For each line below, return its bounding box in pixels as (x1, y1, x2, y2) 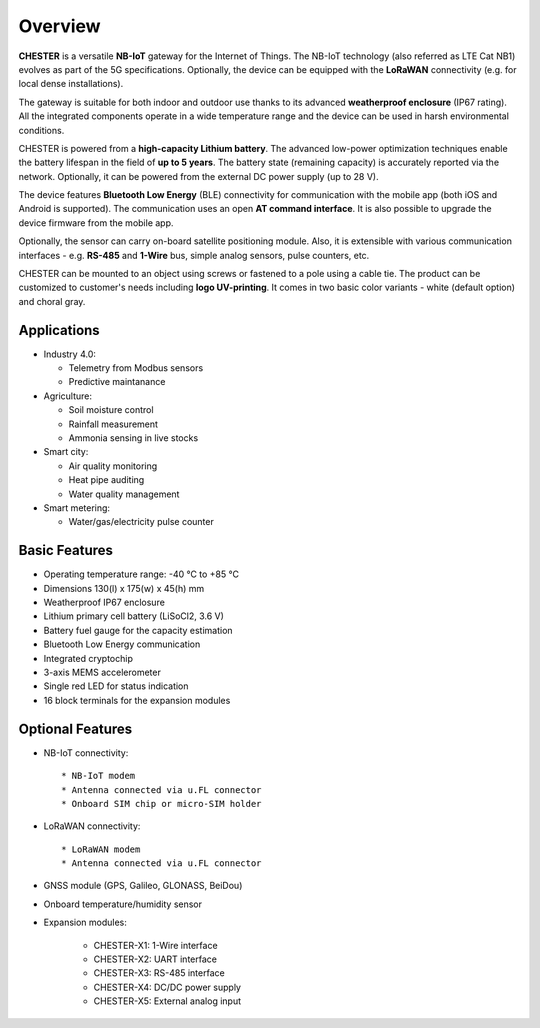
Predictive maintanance (68, 376, 166, 388)
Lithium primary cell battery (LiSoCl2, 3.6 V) (43, 610, 225, 622)
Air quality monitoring (68, 460, 158, 472)
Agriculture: (43, 390, 93, 402)
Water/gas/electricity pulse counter (68, 516, 214, 528)
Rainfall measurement (68, 418, 159, 430)
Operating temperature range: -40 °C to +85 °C (43, 568, 240, 580)
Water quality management (68, 488, 180, 500)
